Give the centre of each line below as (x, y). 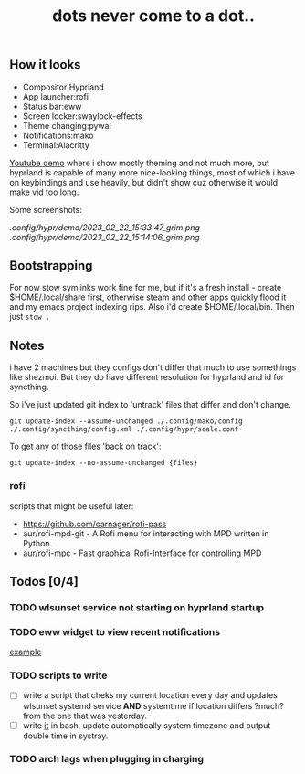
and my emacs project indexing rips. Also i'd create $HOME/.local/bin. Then (152, 307)
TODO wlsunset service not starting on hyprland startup (137, 607)
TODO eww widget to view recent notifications (115, 631)
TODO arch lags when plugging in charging (106, 759)
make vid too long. (44, 192)
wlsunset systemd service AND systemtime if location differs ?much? (153, 705)
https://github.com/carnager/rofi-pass (95, 524)
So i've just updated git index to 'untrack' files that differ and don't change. (150, 405)
